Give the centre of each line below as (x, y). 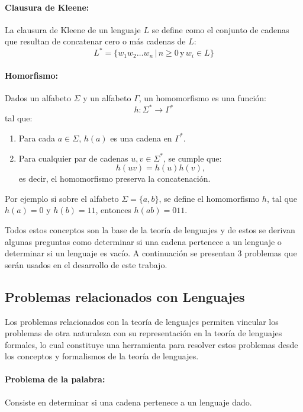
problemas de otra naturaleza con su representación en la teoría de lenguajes (144, 333)
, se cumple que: (192, 158)
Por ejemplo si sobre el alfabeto (62, 198)
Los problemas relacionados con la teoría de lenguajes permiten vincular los (142, 321)
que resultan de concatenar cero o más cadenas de (95, 41)
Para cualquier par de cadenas (73, 158)
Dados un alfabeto (38, 98)
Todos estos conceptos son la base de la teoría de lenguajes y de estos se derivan (150, 229)
